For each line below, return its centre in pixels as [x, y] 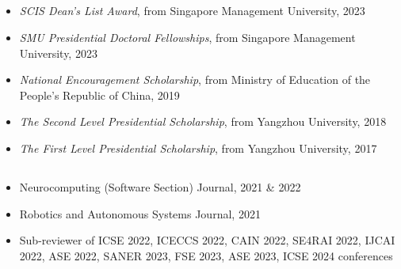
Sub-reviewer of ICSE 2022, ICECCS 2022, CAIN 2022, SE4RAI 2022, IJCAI [207, 240]
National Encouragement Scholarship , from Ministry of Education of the [195, 80]
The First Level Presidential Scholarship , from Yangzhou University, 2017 [198, 148]
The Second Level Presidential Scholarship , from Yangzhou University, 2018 [203, 121]
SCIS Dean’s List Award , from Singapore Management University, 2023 [192, 11]
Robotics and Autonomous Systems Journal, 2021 [140, 213]
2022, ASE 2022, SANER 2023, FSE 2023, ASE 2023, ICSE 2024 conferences [206, 255]
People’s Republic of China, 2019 [99, 95]
